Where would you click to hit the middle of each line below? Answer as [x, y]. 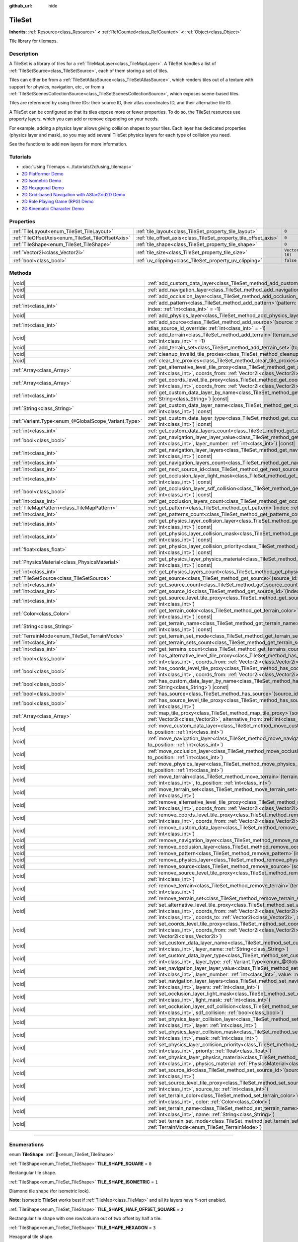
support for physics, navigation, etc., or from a [57, 86]
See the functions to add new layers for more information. [68, 144]
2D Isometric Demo [41, 181]
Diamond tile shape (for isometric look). [50, 1191]
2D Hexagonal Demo [43, 188]
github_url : [21, 6]
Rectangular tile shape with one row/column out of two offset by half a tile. [85, 1218]
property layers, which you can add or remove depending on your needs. [84, 119]
